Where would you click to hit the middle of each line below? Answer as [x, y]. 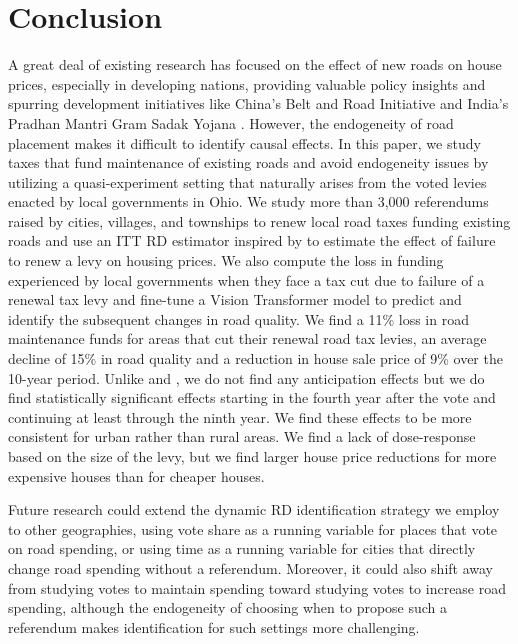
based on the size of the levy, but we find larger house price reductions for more [252, 456]
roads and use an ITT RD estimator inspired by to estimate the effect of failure [252, 240]
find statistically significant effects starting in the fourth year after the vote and [252, 397]
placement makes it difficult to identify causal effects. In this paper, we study [244, 142]
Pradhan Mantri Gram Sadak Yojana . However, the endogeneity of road [231, 122]
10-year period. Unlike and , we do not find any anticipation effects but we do [246, 377]
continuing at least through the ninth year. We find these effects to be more [240, 416]
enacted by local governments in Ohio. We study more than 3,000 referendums [248, 201]
